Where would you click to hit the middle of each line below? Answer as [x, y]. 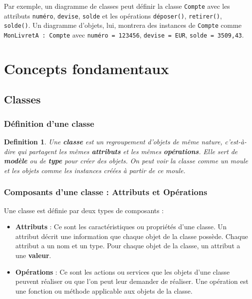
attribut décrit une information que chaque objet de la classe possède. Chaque [132, 236]
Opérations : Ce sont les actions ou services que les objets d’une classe [122, 271]
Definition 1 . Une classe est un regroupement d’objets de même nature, [113, 141]
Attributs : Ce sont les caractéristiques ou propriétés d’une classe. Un [121, 227]
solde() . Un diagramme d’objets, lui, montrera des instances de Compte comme [123, 25]
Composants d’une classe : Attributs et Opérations [106, 192]
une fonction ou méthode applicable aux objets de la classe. [104, 290]
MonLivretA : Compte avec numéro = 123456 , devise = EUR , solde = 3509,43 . [124, 34]
